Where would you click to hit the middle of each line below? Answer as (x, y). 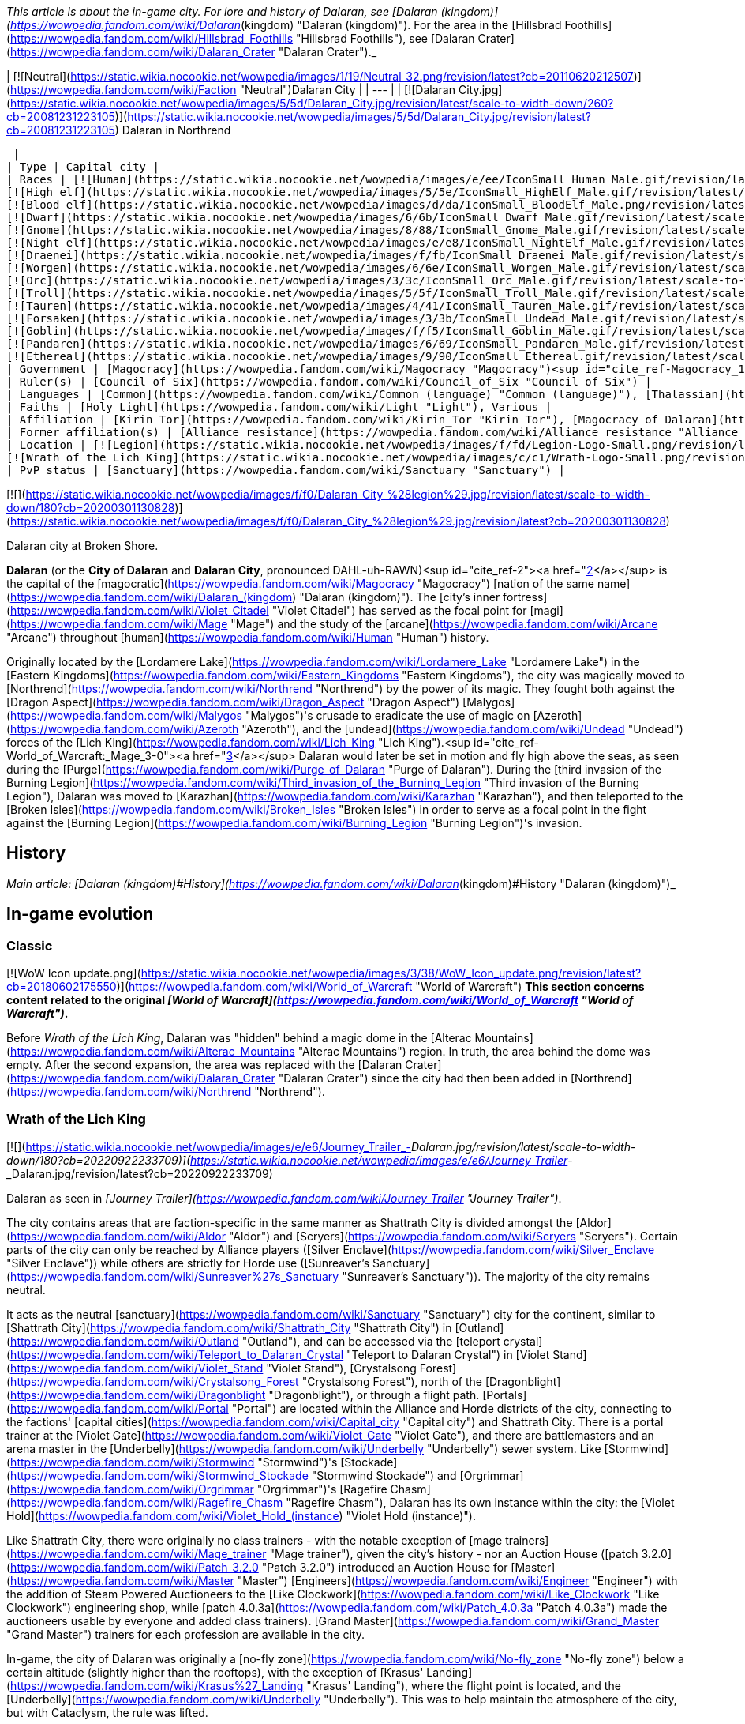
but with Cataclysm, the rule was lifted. (107, 1712)
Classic (30, 945)
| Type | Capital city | (83, 167)
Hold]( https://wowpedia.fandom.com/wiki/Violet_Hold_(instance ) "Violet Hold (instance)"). (241, 1515)
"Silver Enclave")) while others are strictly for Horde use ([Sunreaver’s (188, 1263)
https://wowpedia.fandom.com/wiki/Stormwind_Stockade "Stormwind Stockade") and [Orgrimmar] (267, 1475)
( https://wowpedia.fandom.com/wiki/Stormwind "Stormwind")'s (172, 1462)
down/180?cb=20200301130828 (91, 508)
